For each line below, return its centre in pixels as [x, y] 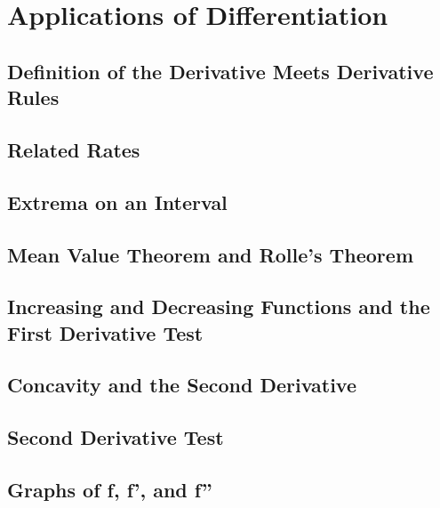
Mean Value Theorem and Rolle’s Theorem [211, 254]
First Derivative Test [105, 332]
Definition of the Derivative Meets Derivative [220, 71]
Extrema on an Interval [117, 202]
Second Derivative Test [116, 437]
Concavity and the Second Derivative [182, 385]
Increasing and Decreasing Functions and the [219, 306]
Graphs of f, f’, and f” [110, 490]
